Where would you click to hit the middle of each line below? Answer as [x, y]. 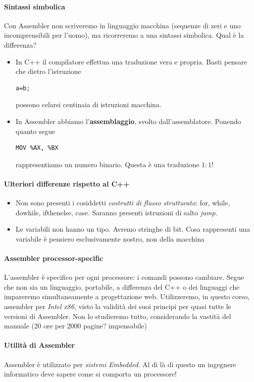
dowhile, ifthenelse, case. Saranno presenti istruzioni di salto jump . [116, 212]
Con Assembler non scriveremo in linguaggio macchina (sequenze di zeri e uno [122, 25]
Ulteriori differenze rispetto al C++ [67, 183]
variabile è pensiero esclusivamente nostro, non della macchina [110, 238]
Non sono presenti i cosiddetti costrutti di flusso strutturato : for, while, [123, 203]
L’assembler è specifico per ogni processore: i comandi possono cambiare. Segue [124, 277]
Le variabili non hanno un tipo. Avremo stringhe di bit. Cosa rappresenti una [133, 229]
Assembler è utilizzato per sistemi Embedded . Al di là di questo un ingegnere [120, 364]
